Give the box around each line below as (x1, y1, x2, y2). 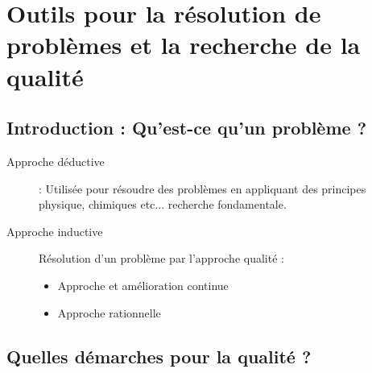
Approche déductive (6, 152, 105, 169)
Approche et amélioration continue (57, 276, 229, 293)
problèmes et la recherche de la (6, 28, 361, 61)
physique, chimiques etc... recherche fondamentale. (39, 196, 287, 213)
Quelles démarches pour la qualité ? (6, 343, 312, 368)
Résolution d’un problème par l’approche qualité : (39, 250, 284, 267)
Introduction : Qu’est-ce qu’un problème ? (6, 115, 367, 140)
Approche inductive (6, 222, 103, 239)
